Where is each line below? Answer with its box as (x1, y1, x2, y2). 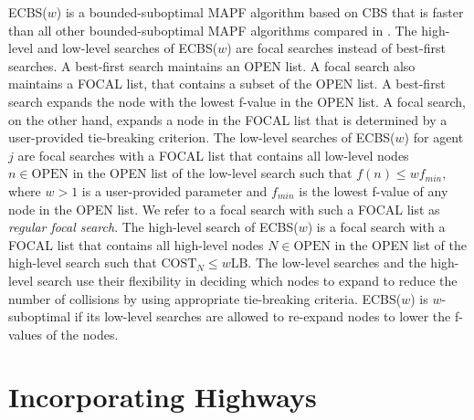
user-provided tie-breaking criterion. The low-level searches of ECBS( (8, 128, 395, 147)
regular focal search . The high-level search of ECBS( (8, 217, 299, 236)
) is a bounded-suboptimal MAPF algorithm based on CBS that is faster (56, 3, 464, 21)
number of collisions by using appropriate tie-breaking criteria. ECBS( (8, 289, 402, 308)
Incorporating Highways (8, 378, 317, 415)
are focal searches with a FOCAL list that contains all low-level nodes (17, 145, 409, 164)
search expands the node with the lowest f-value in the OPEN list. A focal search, (8, 91, 466, 110)
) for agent (404, 128, 464, 147)
